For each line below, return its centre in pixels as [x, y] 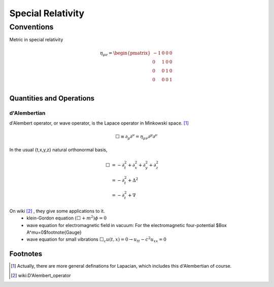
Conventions [31, 27]
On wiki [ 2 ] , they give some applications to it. [57, 211]
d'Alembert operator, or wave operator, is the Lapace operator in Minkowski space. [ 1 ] [99, 123]
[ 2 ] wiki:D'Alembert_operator [41, 275]
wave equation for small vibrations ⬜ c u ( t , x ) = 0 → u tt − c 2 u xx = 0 [97, 240]
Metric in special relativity [36, 40]
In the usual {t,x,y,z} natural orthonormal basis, [58, 150]
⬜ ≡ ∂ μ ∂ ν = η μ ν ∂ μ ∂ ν [136, 137]
